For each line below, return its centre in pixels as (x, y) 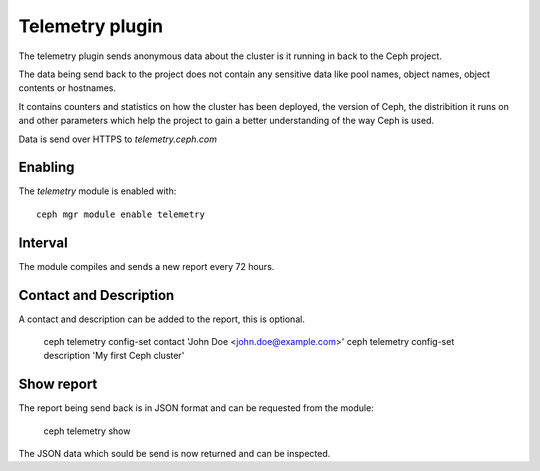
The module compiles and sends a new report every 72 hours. (146, 266)
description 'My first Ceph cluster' (114, 356)
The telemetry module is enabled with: (97, 191)
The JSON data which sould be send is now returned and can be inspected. (174, 454)
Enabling (46, 167)
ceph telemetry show (87, 431)
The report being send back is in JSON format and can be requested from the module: (196, 408)
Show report (58, 384)
